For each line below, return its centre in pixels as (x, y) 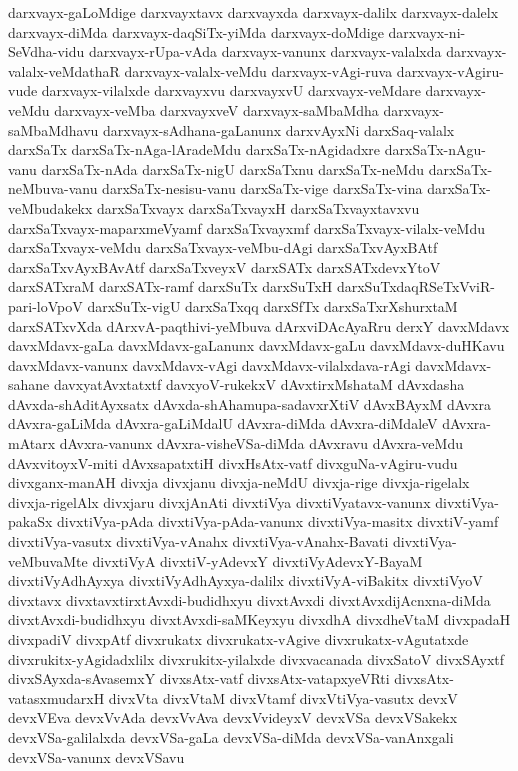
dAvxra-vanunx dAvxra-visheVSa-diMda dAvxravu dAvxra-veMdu (261, 443)
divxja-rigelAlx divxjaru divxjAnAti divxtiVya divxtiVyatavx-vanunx (219, 501)
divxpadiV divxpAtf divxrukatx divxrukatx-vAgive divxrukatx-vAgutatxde (238, 639)
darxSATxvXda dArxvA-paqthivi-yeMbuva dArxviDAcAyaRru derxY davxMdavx (259, 325)
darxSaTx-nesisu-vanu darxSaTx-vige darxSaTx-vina (262, 188)
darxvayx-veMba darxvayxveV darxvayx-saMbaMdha (216, 109)
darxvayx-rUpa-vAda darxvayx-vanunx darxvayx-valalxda (265, 51)
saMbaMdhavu (53, 129)
